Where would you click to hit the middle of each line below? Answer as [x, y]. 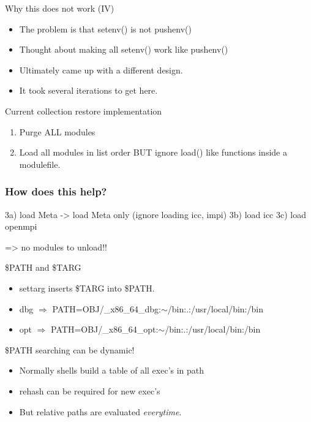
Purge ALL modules [57, 131]
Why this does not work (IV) [60, 8]
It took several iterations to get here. [88, 90]
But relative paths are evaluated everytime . [100, 411]
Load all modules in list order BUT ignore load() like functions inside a [153, 152]
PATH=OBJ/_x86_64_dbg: [107, 308]
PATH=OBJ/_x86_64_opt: [105, 329]
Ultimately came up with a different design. [101, 70]
